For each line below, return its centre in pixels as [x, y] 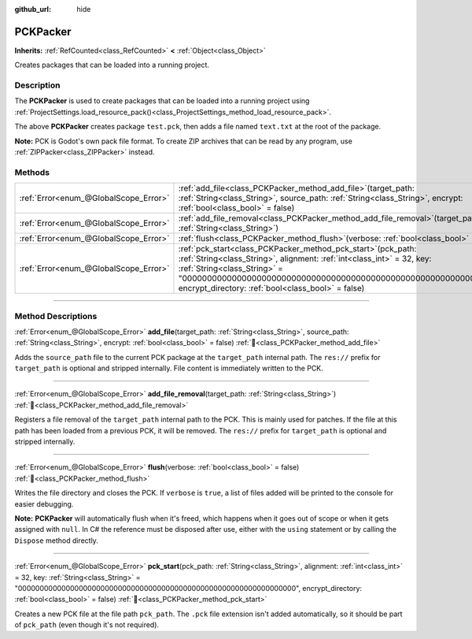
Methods [32, 172]
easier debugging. [44, 503]
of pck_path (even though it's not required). [87, 625]
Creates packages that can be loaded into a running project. [112, 65]
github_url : [33, 9]
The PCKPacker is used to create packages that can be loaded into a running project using [162, 101]
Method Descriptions [56, 316]
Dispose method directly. [56, 541]
